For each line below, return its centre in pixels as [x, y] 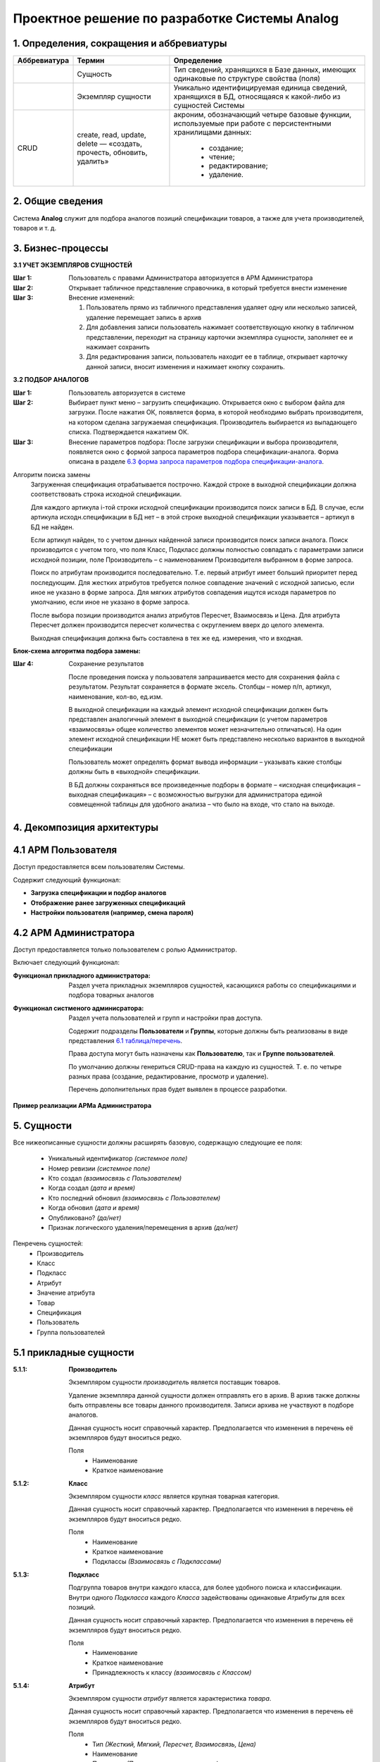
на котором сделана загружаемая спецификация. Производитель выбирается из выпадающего [213, 422]
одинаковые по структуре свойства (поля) [247, 79]
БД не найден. [52, 527]
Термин [91, 61]
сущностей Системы [209, 106]
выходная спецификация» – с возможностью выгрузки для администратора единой [196, 795]
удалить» [93, 161]
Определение [198, 61]
